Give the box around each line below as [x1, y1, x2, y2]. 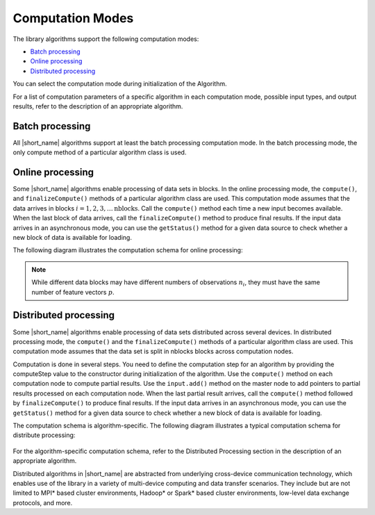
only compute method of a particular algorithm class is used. [12, 148, 187, 156]
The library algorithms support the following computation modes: [12, 35, 199, 43]
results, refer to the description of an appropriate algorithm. [12, 101, 183, 111]
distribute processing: [12, 431, 76, 439]
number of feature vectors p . [31, 288, 115, 296]
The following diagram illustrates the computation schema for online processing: [12, 246, 243, 254]
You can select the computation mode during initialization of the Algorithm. [12, 80, 227, 88]
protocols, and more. [12, 498, 73, 507]
